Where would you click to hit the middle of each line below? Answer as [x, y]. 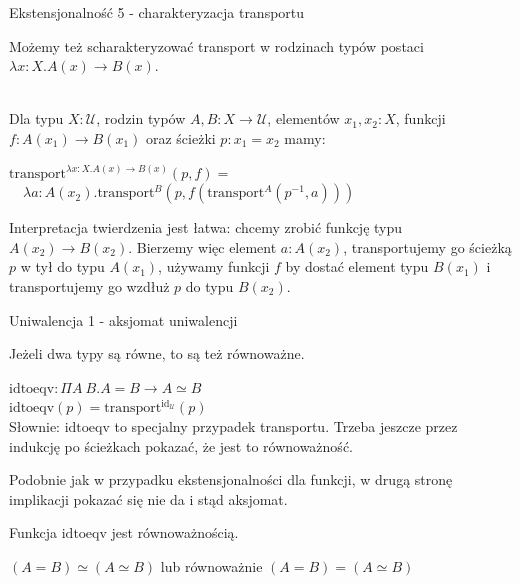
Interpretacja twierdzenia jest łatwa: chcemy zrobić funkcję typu [206, 227]
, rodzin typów [141, 118]
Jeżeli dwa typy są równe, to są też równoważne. [157, 353]
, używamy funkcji [214, 266]
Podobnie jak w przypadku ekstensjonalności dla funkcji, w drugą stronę [231, 479]
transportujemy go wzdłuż [89, 285]
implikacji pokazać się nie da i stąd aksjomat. [148, 498]
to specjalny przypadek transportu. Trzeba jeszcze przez [286, 425]
